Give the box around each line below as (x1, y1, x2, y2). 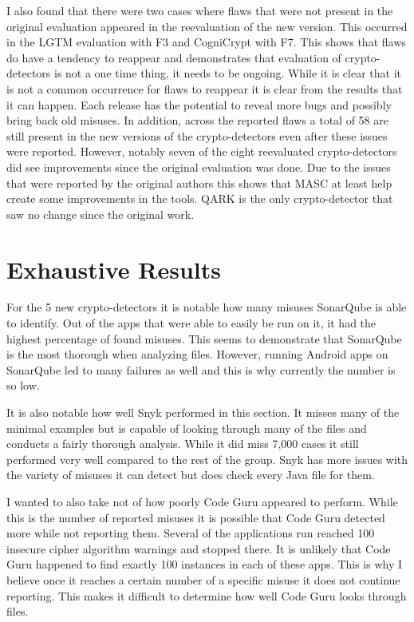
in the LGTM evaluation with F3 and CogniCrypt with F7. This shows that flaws (6, 34, 406, 50)
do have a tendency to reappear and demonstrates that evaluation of (6, 49, 341, 65)
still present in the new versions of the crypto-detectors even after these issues (6, 127, 388, 144)
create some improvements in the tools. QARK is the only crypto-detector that (6, 190, 393, 207)
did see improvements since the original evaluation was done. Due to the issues (6, 158, 391, 175)
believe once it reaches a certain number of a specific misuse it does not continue (6, 571, 400, 588)
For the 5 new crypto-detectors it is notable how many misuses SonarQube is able (6, 299, 407, 315)
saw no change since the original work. (6, 205, 195, 222)
